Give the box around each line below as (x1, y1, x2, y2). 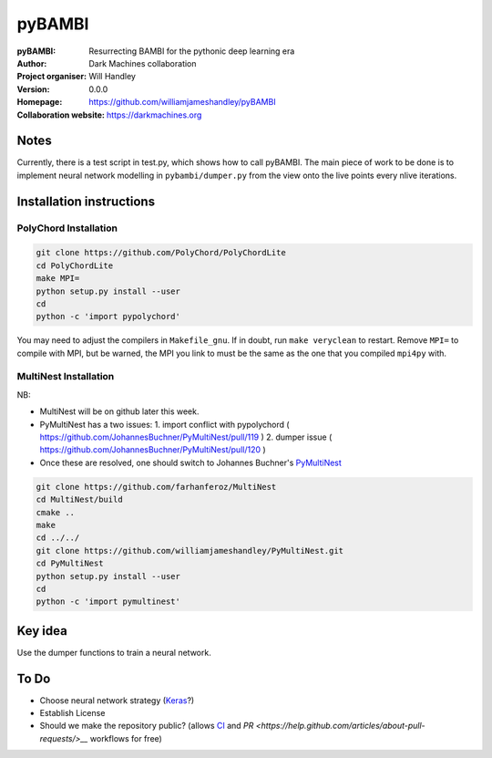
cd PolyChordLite (36, 260, 114, 271)
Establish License (39, 708, 106, 719)
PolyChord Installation (16, 222, 118, 234)
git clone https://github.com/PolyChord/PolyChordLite (36, 247, 286, 258)
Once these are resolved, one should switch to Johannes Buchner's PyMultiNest (39, 457, 342, 468)
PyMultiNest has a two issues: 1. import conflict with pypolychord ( (39, 419, 291, 430)
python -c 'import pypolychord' (36, 311, 181, 322)
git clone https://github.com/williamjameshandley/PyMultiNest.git (36, 545, 344, 556)
